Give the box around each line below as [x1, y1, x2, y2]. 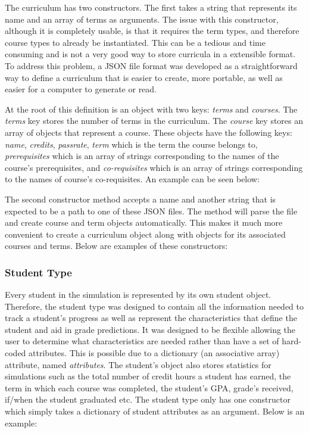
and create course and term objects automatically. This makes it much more [5, 216, 283, 229]
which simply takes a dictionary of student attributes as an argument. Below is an [5, 405, 305, 418]
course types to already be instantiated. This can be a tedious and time [5, 36, 266, 48]
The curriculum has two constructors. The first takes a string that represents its [5, 1, 297, 13]
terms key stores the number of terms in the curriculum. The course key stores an [5, 114, 304, 127]
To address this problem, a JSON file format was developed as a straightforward [5, 59, 298, 71]
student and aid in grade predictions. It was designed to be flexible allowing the [5, 323, 296, 335]
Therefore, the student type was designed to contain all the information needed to [5, 300, 304, 312]
